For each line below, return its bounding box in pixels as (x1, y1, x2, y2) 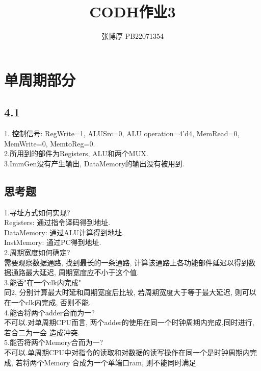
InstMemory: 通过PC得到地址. (4, 237, 101, 248)
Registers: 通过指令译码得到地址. (4, 217, 111, 228)
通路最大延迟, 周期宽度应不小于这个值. (11, 267, 139, 278)
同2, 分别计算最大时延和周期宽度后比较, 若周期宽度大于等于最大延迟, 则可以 (4, 287, 256, 298)
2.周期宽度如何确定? (4, 247, 70, 258)
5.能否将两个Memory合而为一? (4, 337, 103, 348)
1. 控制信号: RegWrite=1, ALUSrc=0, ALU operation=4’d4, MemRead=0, (4, 128, 240, 139)
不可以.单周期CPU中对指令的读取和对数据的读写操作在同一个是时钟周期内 (4, 347, 250, 357)
